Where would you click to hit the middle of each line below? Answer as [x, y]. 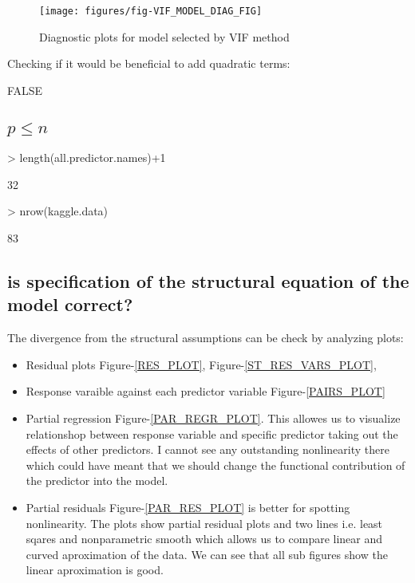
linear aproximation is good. [95, 570]
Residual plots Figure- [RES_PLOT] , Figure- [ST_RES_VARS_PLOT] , [201, 364]
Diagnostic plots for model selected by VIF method [164, 36]
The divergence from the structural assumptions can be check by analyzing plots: [206, 338]
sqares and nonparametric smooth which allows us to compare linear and [204, 539]
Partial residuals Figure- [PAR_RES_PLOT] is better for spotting [188, 507]
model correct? [70, 304]
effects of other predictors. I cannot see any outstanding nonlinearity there [207, 449]
